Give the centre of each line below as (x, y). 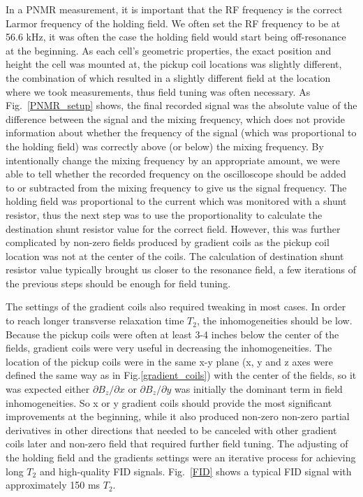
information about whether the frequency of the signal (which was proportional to (181, 132)
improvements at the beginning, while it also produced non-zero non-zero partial (178, 416)
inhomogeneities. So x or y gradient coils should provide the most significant (169, 402)
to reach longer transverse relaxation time (95, 320)
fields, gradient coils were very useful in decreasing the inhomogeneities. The (169, 348)
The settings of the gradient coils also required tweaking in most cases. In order (176, 307)
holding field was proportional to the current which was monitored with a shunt (176, 201)
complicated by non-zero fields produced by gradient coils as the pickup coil (168, 242)
